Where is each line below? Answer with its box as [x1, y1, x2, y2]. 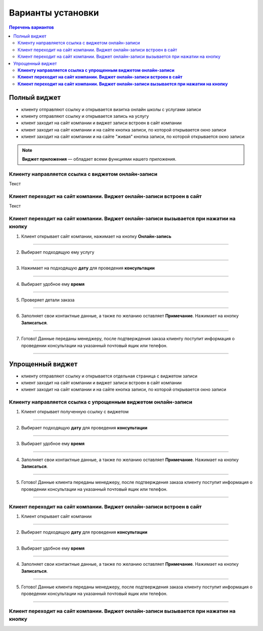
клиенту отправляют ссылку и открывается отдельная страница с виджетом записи [21, 373, 198, 379]
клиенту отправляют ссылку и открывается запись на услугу [21, 113, 149, 119]
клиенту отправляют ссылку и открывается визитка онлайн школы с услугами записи [21, 106, 202, 112]
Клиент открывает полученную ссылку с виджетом [21, 409, 129, 415]
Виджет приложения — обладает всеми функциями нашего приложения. [22, 156, 177, 162]
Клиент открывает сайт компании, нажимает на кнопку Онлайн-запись [21, 233, 171, 239]
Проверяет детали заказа [21, 297, 75, 303]
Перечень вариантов [9, 24, 54, 30]
